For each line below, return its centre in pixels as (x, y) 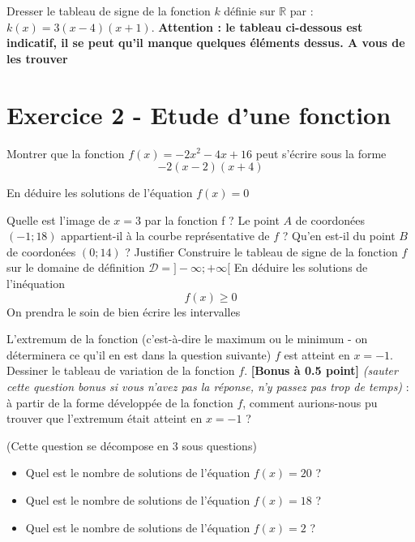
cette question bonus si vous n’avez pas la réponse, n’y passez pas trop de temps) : (208, 387)
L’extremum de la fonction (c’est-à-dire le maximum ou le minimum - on (187, 339)
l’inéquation (36, 284)
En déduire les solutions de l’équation (100, 193)
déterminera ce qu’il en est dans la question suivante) (139, 354)
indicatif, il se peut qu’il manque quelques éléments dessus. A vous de (206, 43)
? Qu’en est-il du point (339, 236)
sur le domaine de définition (76, 267)
